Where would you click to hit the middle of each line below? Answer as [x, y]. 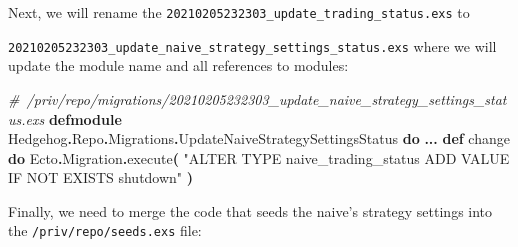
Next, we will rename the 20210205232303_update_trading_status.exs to [239, 12]
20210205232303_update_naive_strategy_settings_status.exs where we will [252, 45]
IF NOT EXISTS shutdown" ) [101, 177]
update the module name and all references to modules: [178, 65]
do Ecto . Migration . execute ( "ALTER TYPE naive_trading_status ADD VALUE [259, 157]
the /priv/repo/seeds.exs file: [105, 230]
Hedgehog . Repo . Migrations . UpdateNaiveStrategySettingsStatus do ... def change [259, 138]
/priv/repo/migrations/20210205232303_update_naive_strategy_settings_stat [266, 98]
